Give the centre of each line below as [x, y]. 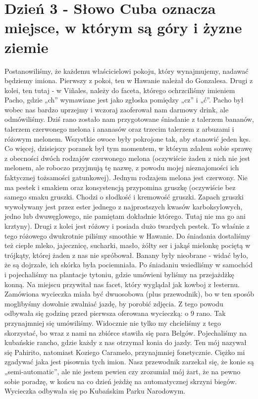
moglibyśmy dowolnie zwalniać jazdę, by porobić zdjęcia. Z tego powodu [114, 303]
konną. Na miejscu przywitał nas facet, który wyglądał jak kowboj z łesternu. [122, 284]
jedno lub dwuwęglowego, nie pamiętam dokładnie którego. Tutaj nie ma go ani [125, 216]
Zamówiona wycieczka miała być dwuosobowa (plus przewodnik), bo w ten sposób [129, 294]
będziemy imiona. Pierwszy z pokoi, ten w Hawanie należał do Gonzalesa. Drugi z [129, 80]
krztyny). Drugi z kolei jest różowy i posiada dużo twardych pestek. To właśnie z [127, 226]
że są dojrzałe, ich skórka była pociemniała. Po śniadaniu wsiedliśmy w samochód [129, 265]
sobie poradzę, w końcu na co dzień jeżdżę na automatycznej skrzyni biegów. [121, 381]
